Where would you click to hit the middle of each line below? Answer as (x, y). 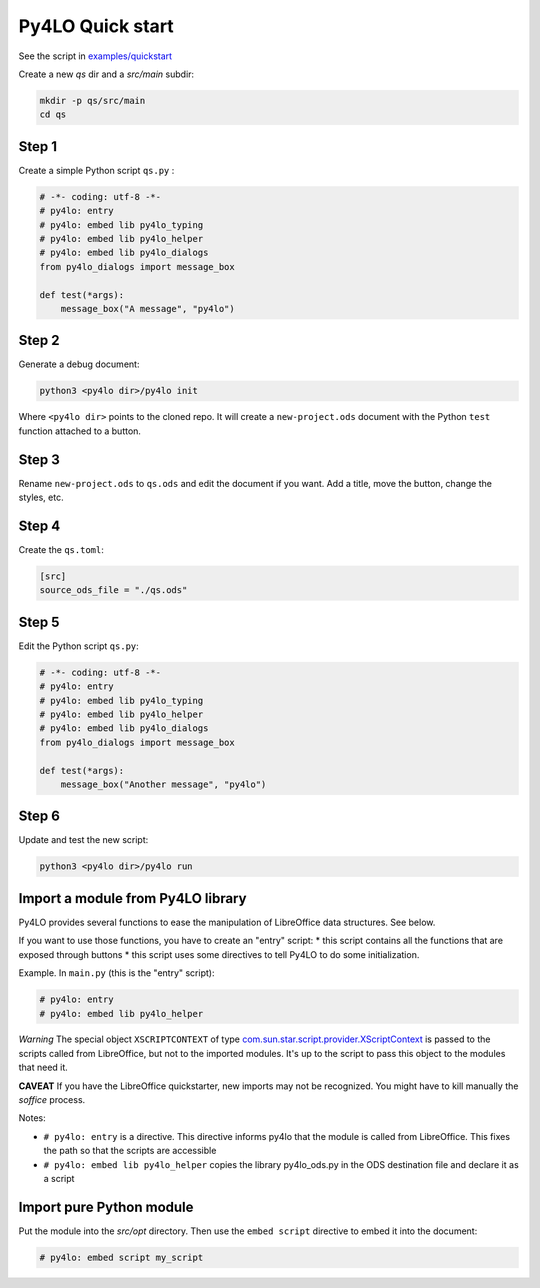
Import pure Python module (106, 1206)
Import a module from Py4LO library (132, 898)
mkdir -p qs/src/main (92, 100)
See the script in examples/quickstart (95, 56)
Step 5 (39, 621)
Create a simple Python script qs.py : (96, 170)
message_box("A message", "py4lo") (147, 308)
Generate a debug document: (79, 364)
